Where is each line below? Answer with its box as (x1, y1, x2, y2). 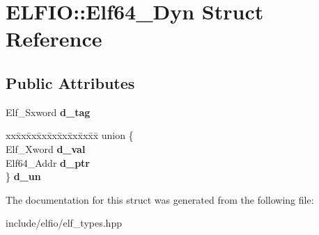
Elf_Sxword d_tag (6, 104, 91, 119)
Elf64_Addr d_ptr (6, 155, 90, 170)
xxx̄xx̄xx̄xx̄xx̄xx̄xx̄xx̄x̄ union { (6, 128, 134, 143)
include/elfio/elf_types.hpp (6, 216, 122, 230)
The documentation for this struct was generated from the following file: (6, 192, 314, 206)
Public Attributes (6, 72, 135, 93)
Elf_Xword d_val (6, 141, 86, 156)
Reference (6, 24, 102, 53)
